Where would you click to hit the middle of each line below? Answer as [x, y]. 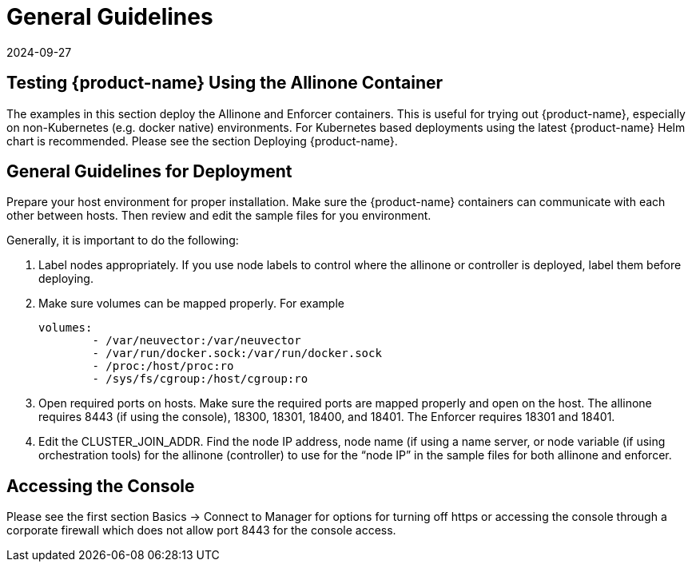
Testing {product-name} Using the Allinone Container [225, 83]
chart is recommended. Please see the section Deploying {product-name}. [202, 141]
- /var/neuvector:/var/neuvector [197, 341]
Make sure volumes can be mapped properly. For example [191, 304]
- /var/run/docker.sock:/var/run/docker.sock [237, 354]
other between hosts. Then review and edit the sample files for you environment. [219, 216]
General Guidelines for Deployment [149, 172]
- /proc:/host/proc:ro [163, 366]
